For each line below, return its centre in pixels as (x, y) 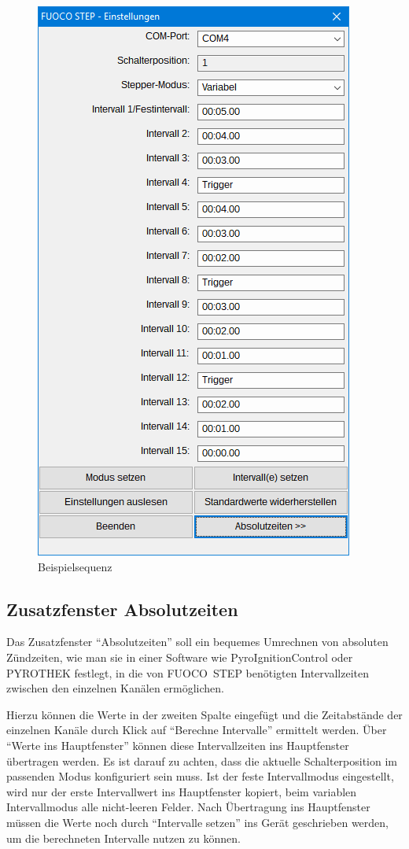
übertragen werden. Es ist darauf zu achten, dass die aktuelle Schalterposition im (202, 760)
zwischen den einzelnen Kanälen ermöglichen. (115, 688)
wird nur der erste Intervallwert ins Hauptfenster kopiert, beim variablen (182, 791)
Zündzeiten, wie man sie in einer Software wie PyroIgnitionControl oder (180, 657)
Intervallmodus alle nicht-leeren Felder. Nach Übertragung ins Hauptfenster (188, 807)
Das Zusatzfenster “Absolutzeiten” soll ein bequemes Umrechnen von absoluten (197, 642)
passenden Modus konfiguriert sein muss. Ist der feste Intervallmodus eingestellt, (200, 776)
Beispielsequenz (75, 566)
